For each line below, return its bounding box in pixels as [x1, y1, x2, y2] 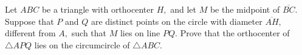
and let [170, 3, 196, 15]
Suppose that [5, 15, 54, 27]
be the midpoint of [210, 3, 280, 15]
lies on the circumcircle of [34, 38, 130, 51]
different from [5, 27, 56, 39]
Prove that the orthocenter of [180, 27, 290, 39]
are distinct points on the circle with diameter [91, 15, 263, 27]
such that [71, 27, 107, 39]
